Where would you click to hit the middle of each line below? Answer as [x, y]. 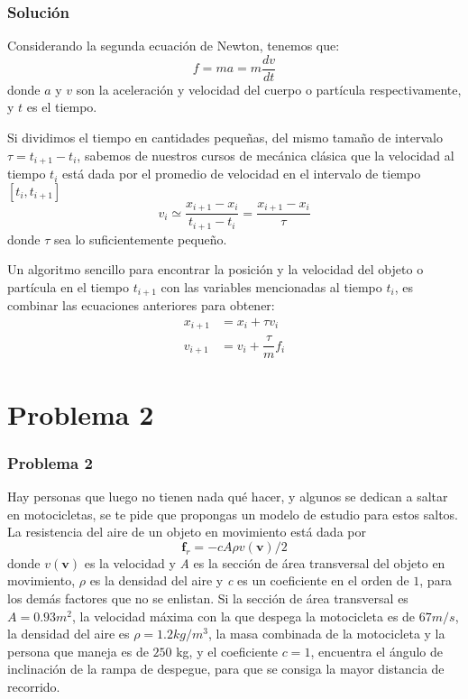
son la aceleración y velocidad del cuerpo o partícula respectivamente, [269, 89]
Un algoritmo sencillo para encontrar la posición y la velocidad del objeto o [216, 269]
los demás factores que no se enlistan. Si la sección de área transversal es [208, 598]
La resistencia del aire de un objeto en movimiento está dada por [187, 532]
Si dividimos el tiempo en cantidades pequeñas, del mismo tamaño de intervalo [225, 138]
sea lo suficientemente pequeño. [141, 239]
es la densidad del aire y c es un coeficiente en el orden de [249, 580]
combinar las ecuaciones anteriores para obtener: [141, 305]
